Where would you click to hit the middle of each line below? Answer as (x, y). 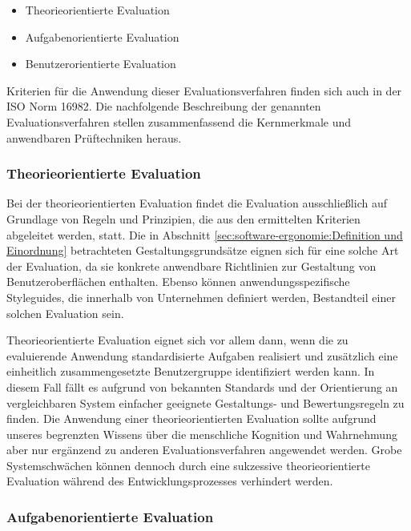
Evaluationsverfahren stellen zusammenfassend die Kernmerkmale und (179, 121)
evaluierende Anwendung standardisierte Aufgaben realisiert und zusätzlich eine (202, 355)
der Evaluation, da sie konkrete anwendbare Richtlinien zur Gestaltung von (191, 265)
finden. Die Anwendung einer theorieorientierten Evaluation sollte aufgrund (191, 418)
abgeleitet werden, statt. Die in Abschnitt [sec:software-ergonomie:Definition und (205, 234)
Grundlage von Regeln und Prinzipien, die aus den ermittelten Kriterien (183, 218)
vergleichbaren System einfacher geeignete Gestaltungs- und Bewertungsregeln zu (205, 402)
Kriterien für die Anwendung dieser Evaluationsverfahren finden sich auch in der (204, 90)
